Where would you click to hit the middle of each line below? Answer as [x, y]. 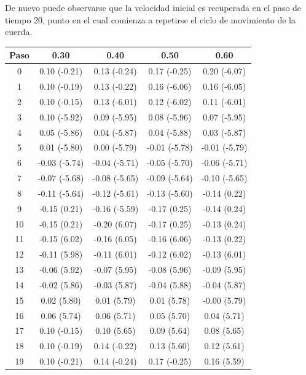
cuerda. [19, 32]
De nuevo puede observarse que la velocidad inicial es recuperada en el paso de [153, 7]
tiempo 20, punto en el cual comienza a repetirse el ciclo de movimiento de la [150, 19]
